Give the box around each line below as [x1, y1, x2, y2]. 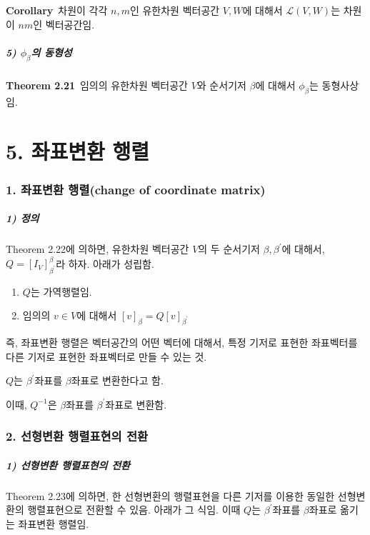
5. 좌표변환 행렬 [6, 136, 150, 165]
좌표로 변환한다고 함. [71, 373, 164, 388]
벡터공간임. [45, 16, 95, 31]
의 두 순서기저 [198, 241, 260, 256]
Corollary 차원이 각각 [6, 3, 108, 17]
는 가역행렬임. [30, 284, 92, 299]
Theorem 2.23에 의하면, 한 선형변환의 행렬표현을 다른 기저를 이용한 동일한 [6, 488, 335, 503]
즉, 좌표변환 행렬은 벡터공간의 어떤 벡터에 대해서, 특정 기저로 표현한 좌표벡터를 [6, 334, 358, 349]
